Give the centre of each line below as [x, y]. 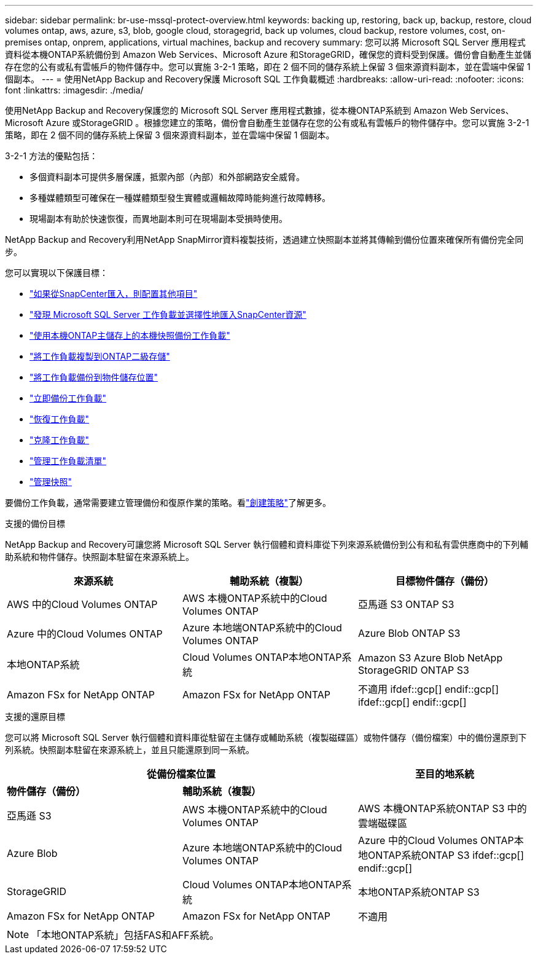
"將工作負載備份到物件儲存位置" [94, 377]
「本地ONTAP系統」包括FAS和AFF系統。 [125, 935]
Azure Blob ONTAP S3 [409, 633]
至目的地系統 [444, 774]
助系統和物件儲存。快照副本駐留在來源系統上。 [99, 557]
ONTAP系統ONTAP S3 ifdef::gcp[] [446, 855]
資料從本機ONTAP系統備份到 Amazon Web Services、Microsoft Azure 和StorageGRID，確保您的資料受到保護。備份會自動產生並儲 [268, 54]
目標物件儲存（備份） [444, 581]
